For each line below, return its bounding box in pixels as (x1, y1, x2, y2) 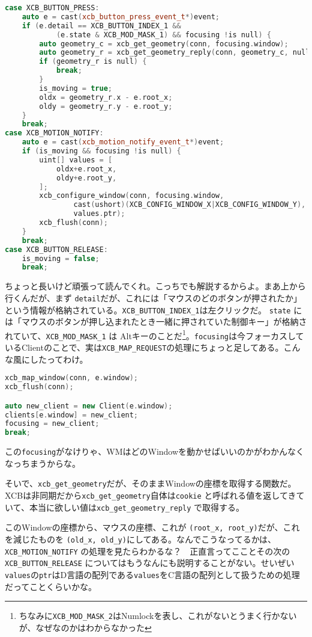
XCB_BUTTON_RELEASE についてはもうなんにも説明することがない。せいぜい (5, 556, 295, 569)
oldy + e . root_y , (56, 173, 117, 182)
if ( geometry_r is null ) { (39, 57, 147, 66)
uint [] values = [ (39, 155, 113, 164)
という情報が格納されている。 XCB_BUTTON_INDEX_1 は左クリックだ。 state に (5, 303, 302, 316)
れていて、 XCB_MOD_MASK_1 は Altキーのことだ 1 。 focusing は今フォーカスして (5, 327, 304, 342)
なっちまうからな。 (5, 457, 80, 469)
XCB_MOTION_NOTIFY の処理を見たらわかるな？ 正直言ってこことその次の (5, 544, 290, 557)
